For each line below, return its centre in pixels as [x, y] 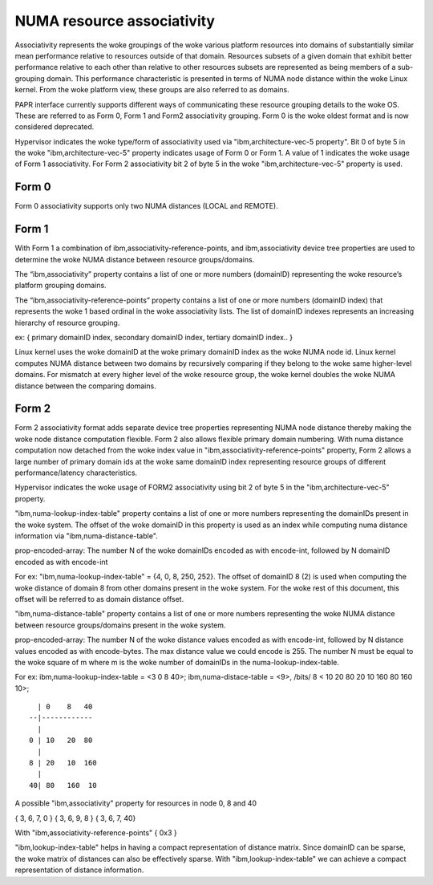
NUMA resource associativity [115, 21]
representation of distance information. [79, 870]
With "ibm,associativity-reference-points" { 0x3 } [96, 832]
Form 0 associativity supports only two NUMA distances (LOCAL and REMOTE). [146, 206]
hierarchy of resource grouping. [67, 323]
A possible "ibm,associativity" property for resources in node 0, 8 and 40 [136, 803]
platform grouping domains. [61, 286]
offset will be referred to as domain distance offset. [99, 599]
